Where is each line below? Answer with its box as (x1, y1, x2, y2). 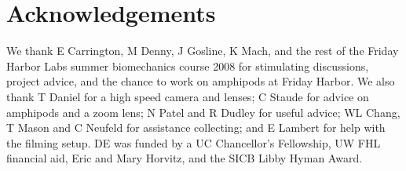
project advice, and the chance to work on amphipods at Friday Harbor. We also (6, 73, 395, 89)
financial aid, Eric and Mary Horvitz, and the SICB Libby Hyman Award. (6, 150, 363, 166)
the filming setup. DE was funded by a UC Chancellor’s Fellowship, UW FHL (6, 134, 381, 151)
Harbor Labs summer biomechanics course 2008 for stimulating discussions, (6, 57, 369, 74)
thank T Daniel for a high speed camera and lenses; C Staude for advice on (6, 88, 369, 104)
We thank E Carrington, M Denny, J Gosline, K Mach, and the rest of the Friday (6, 42, 399, 59)
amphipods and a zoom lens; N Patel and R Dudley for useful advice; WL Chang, (6, 104, 401, 120)
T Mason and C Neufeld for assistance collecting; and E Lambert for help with (6, 119, 386, 136)
